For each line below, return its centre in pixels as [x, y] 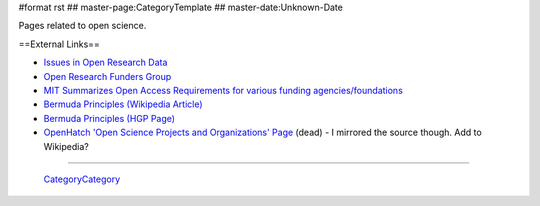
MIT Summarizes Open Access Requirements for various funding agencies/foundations [223, 90]
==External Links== [59, 44]
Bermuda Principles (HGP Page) [109, 118]
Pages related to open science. [82, 26]
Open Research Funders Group [107, 76]
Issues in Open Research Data [105, 62]
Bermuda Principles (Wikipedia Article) [123, 104]
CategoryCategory [82, 179]
